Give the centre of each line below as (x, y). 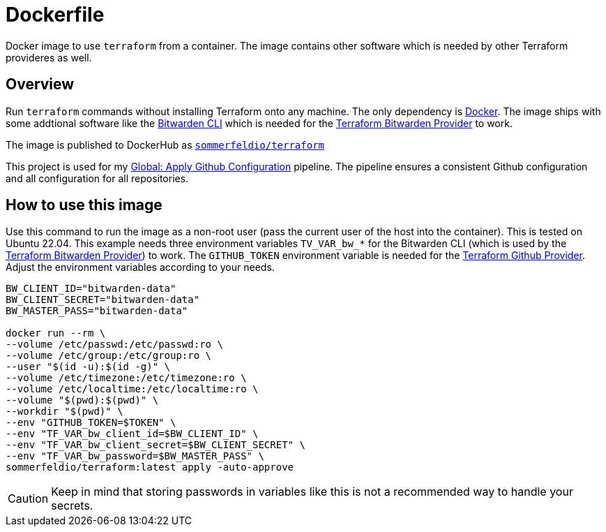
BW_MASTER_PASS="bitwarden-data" (97, 311)
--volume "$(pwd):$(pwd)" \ (82, 400)
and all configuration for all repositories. (97, 178)
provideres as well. (49, 57)
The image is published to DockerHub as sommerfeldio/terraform (165, 145)
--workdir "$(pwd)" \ (65, 412)
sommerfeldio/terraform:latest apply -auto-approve (150, 467)
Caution (28, 499)
